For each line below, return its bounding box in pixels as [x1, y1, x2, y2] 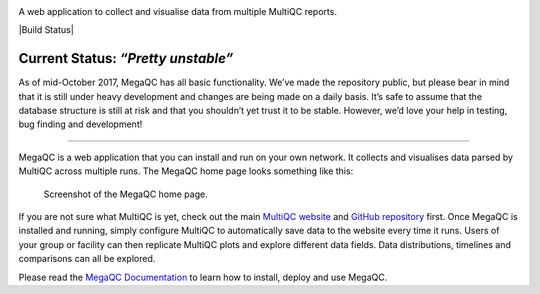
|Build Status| [18, 24, 74, 36]
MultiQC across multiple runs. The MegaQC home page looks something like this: [18, 165, 354, 177]
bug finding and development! [18, 118, 143, 130]
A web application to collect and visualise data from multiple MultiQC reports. [18, 6, 337, 17]
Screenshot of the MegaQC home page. [43, 188, 209, 200]
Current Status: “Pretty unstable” [18, 50, 234, 67]
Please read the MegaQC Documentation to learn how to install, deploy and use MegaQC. [18, 271, 388, 283]
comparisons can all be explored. [18, 253, 156, 265]
